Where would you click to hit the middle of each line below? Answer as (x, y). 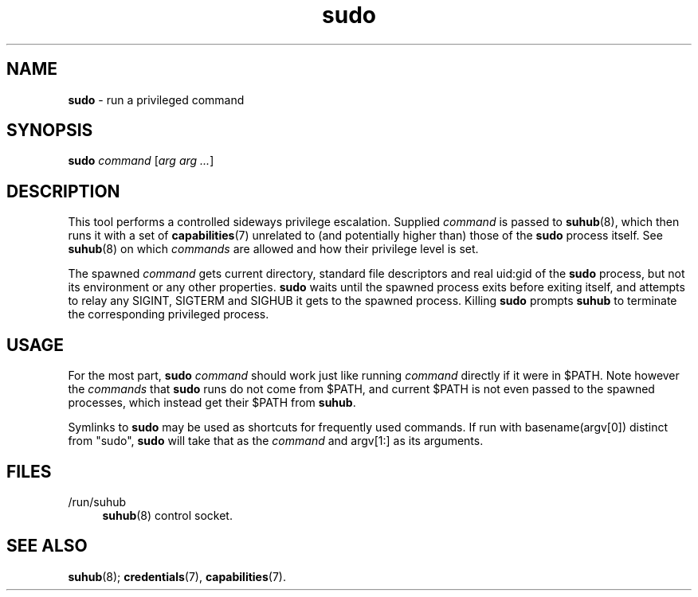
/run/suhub (97, 501)
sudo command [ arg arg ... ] (141, 161)
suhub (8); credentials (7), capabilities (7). (177, 576)
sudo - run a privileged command (156, 99)
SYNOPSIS (50, 131)
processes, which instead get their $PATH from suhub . (212, 403)
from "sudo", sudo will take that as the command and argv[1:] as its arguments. (276, 441)
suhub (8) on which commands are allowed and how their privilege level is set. (273, 249)
